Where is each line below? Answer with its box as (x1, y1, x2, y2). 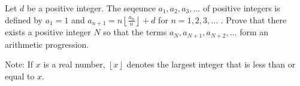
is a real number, (43, 58, 105, 70)
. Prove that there (220, 13, 287, 26)
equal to (5, 69, 35, 82)
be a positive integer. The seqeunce (27, 2, 156, 14)
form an (240, 26, 269, 38)
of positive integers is (202, 2, 280, 14)
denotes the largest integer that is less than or (126, 58, 296, 70)
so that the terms (103, 26, 167, 38)
